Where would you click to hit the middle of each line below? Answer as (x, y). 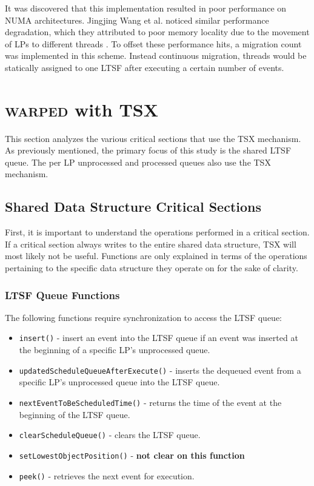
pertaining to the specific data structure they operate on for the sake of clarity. (152, 268)
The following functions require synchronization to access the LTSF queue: (143, 317)
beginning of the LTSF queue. (75, 414)
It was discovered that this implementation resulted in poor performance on (146, 8)
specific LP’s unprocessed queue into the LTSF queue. (119, 382)
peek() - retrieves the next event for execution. (107, 475)
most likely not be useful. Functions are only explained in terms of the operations (156, 256)
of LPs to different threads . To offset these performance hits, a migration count (153, 43)
